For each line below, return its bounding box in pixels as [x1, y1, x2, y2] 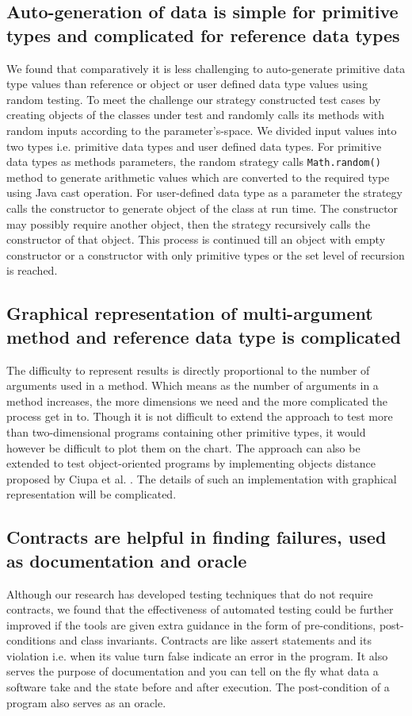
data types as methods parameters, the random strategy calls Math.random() [6, 153, 381, 170]
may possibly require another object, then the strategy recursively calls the [6, 215, 371, 232]
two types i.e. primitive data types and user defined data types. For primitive [6, 137, 382, 154]
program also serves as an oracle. [6, 694, 166, 710]
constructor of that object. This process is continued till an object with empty [6, 231, 386, 248]
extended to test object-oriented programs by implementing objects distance [6, 455, 376, 472]
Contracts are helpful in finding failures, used [6, 525, 387, 549]
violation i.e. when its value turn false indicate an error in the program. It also [6, 647, 388, 664]
